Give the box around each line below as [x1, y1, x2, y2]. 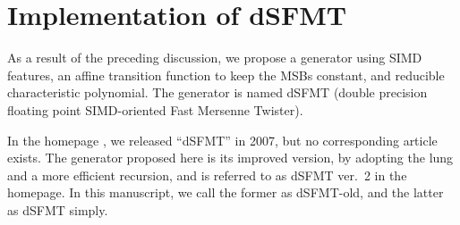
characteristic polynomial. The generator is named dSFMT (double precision [7, 83, 428, 102]
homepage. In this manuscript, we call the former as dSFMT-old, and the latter [7, 183, 444, 202]
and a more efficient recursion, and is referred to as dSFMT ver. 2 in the [7, 165, 407, 184]
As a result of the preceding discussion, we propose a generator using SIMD [7, 48, 422, 67]
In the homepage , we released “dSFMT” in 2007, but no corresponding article [7, 130, 438, 149]
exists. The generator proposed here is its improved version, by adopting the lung [7, 148, 454, 167]
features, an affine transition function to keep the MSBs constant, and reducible [7, 65, 445, 84]
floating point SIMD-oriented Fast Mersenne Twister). [7, 100, 303, 119]
